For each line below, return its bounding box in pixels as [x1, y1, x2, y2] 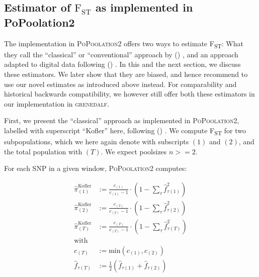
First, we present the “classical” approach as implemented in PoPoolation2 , [4, 115, 239, 126]
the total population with [4, 146, 82, 156]
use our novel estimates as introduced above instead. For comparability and [4, 78, 237, 89]
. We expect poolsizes [101, 146, 167, 156]
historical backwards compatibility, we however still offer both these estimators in [4, 88, 255, 99]
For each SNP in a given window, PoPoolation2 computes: [4, 163, 187, 173]
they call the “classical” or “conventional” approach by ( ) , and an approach [4, 49, 238, 59]
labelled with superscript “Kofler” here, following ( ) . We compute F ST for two [4, 125, 246, 137]
